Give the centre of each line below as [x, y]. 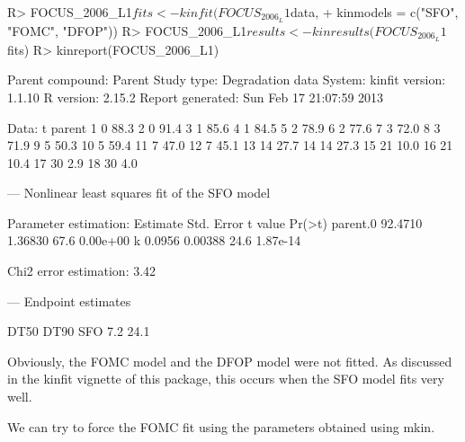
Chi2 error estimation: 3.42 [82, 271]
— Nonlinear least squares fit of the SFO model [139, 193]
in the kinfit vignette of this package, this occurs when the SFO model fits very [226, 379]
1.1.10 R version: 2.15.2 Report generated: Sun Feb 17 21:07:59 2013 [196, 97]
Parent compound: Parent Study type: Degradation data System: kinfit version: [227, 80]
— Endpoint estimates [69, 301]
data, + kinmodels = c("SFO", [374, 12]
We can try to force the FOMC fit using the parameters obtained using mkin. [221, 426]
